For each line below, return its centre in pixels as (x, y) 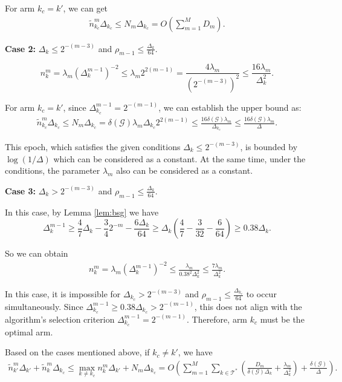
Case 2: (21, 48)
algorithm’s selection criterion (60, 319)
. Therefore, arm (217, 319)
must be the (282, 319)
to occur (261, 294)
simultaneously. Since (44, 306)
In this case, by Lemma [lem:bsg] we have (82, 212)
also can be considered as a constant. (185, 170)
